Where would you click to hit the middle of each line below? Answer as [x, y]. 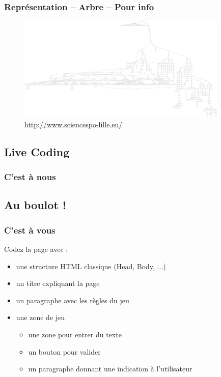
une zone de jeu [40, 317]
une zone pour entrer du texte [75, 334]
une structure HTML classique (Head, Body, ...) [91, 266]
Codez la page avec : [36, 249]
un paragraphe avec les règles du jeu [73, 300]
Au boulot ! [35, 205]
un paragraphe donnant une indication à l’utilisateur [110, 369]
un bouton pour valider [64, 351]
